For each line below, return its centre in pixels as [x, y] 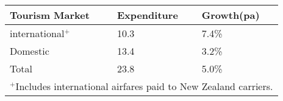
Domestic [30, 51]
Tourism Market [50, 15]
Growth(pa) [231, 15]
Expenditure [147, 15]
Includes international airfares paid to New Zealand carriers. [144, 86]
